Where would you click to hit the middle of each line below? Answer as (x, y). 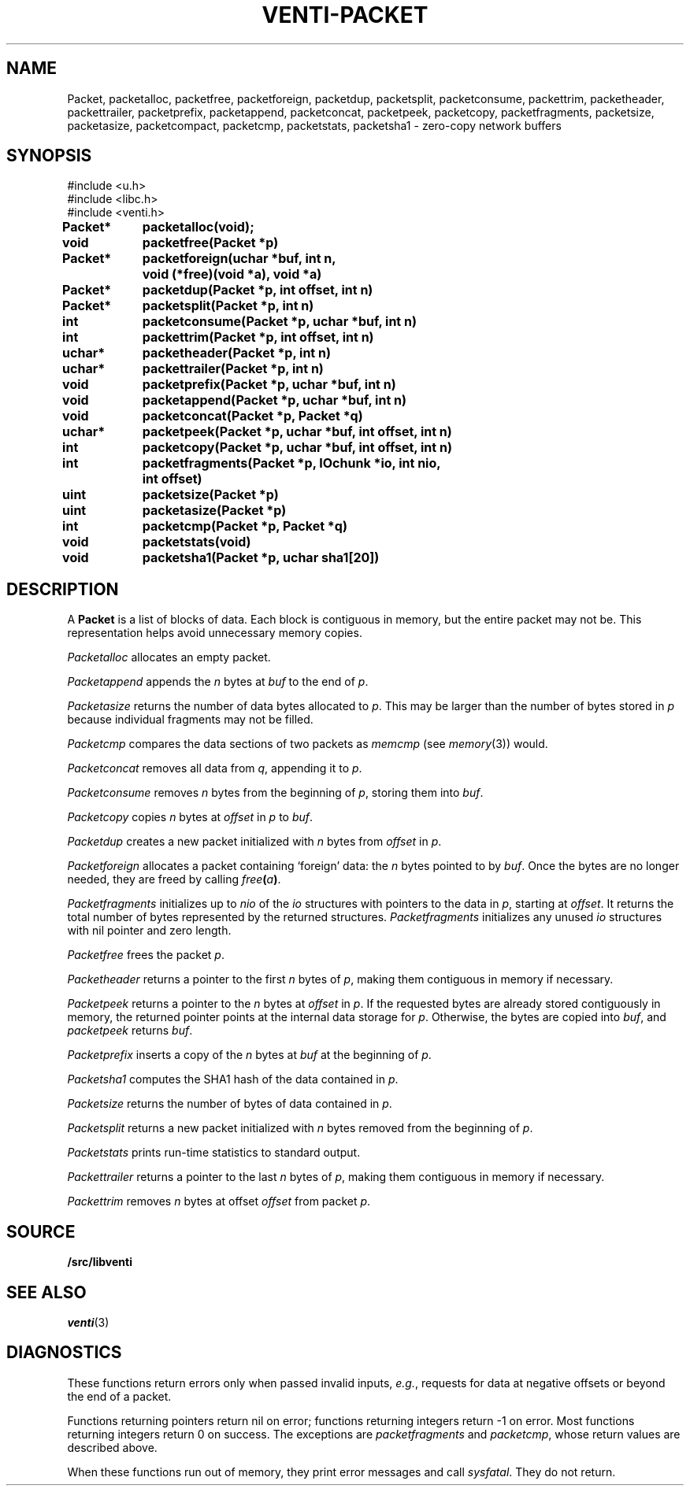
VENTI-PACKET (345, 15)
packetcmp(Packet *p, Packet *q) (245, 526)
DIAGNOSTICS (64, 1353)
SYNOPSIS (49, 156)
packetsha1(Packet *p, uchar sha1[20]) (261, 558)
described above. (112, 1447)
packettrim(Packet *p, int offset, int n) (258, 337)
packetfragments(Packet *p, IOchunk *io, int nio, (291, 463)
